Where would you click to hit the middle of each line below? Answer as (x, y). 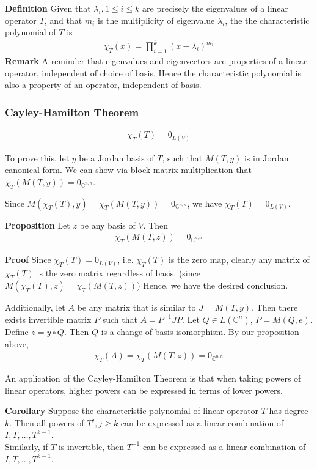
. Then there (275, 307)
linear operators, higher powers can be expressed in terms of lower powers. (144, 390)
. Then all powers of (47, 422)
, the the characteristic (267, 20)
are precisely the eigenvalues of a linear (216, 8)
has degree (289, 411)
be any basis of (107, 225)
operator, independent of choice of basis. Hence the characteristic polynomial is (153, 72)
